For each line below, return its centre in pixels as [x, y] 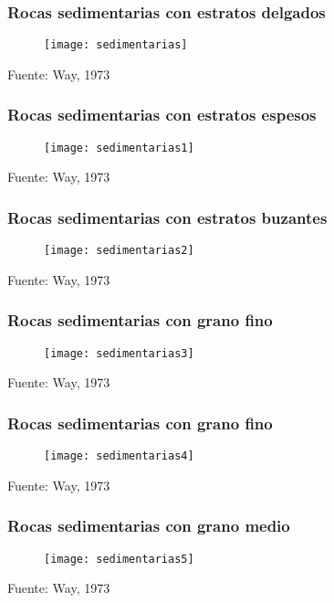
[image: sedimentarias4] [119, 456]
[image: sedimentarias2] [119, 251]
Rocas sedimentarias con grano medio [149, 526]
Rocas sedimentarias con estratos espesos [162, 115]
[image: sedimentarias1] [119, 148]
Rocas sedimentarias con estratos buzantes [167, 217]
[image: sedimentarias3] [119, 353]
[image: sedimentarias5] [119, 559]
